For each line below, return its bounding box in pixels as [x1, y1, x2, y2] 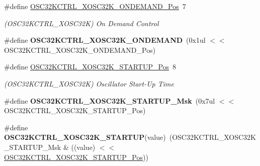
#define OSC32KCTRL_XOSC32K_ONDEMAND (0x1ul [4, 35, 206, 45]
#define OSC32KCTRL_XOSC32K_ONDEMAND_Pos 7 [4, 1, 186, 11]
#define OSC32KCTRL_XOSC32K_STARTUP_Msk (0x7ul [4, 95, 215, 106]
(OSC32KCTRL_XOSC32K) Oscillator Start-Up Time [4, 78, 174, 89]
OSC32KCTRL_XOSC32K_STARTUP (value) [4, 132, 166, 142]
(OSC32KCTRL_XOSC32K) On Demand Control [4, 18, 159, 28]
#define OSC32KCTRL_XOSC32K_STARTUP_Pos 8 [4, 61, 177, 72]
